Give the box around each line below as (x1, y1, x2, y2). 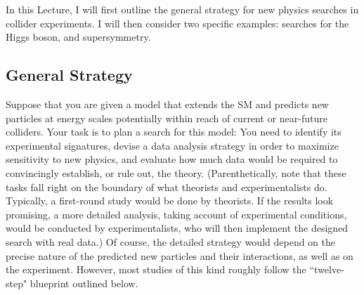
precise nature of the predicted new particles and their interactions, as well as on (6, 248, 353, 263)
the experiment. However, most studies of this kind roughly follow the (6, 262, 306, 277)
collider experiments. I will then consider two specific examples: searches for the (6, 15, 349, 30)
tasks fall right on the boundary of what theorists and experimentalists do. (6, 179, 327, 194)
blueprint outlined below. (30, 275, 138, 290)
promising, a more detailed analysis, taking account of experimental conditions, (6, 206, 347, 221)
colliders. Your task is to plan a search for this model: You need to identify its (6, 124, 342, 139)
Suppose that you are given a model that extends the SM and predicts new (6, 96, 329, 111)
